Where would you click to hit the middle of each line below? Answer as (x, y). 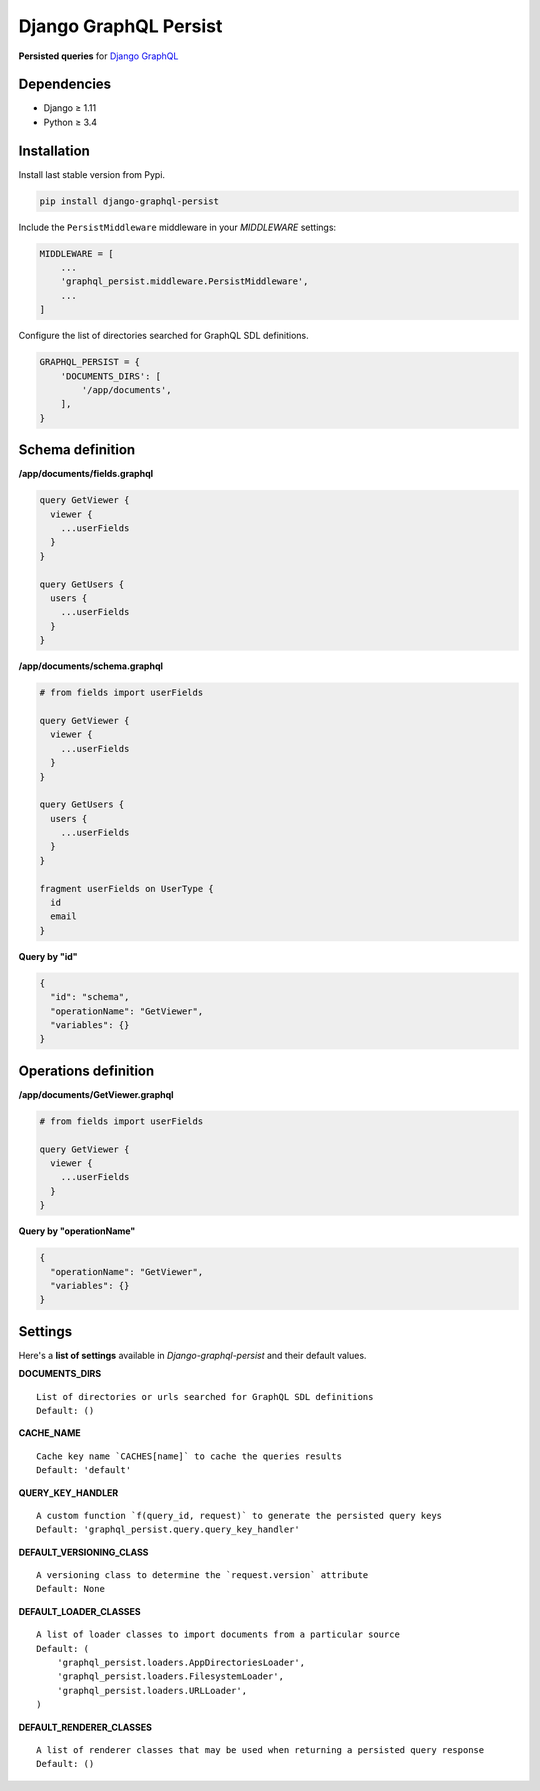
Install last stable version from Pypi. (91, 174)
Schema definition (77, 450)
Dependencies (65, 84)
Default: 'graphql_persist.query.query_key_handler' (168, 1529)
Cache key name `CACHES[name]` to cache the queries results (189, 1456)
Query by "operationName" (77, 1231)
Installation (54, 150)
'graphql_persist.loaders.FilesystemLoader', (170, 1676)
